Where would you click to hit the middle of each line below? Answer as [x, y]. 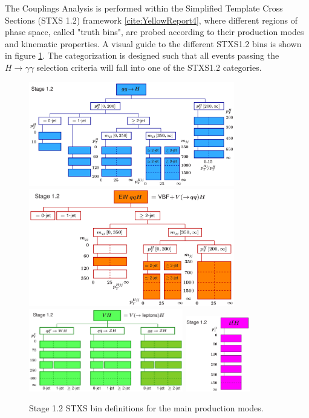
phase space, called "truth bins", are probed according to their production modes [154, 32]
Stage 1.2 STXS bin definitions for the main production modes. [146, 408]
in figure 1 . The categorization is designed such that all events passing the [142, 55]
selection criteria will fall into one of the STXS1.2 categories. [149, 67]
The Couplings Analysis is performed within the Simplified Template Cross [144, 8]
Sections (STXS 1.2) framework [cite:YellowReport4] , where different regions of [151, 20]
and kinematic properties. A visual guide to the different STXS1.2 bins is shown [153, 43]
